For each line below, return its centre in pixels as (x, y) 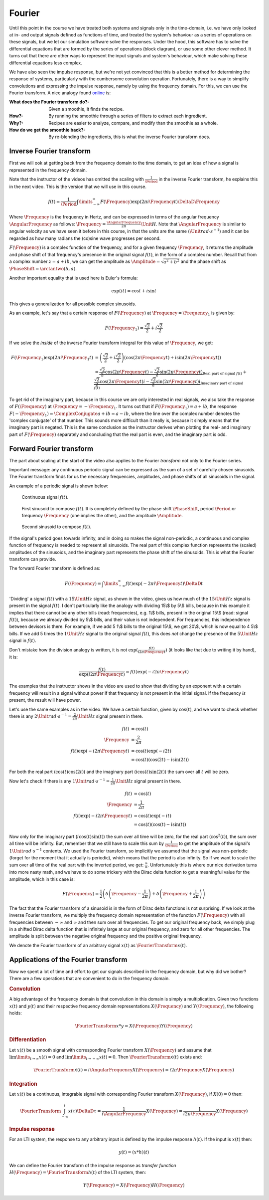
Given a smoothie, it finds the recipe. (86, 109)
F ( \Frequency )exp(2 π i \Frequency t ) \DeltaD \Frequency (160, 201)
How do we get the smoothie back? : (47, 130)
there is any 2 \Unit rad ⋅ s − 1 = (40, 716)
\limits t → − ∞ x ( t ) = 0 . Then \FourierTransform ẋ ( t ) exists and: (137, 1057)
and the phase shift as (203, 261)
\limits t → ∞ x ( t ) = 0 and (40, 1057)
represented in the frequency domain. (48, 170)
